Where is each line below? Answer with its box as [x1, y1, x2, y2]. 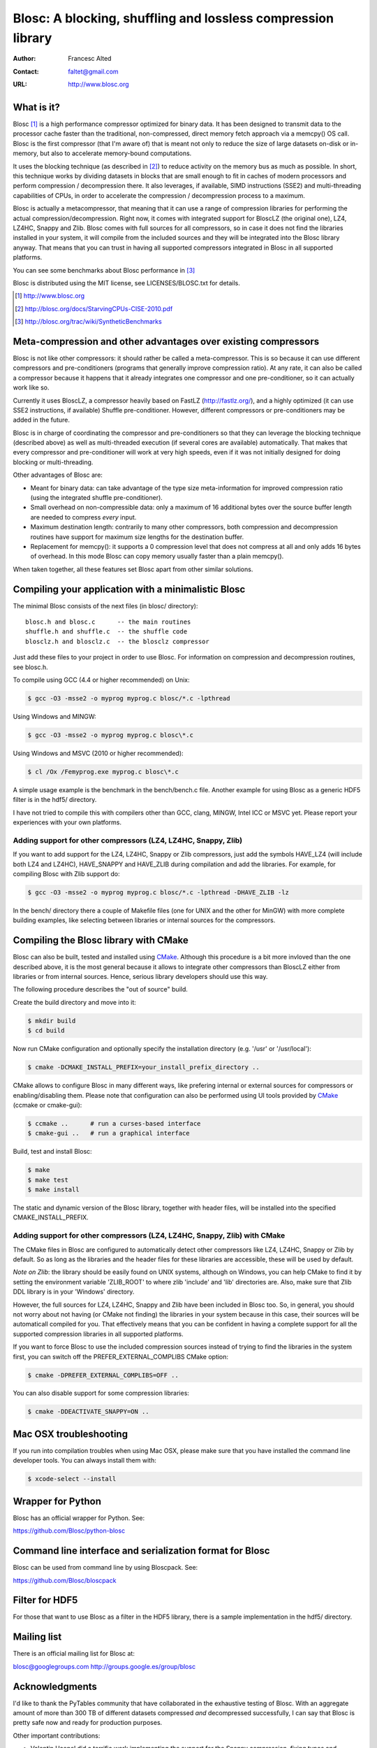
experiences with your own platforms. [13, 818, 122, 826]
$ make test [27, 1175, 69, 1184]
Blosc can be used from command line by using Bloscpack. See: [13, 1563, 198, 1572]
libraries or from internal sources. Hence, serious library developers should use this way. [13, 973, 268, 981]
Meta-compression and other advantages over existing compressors [13, 336, 320, 348]
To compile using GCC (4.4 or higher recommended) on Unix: [13, 675, 190, 685]
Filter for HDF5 [13, 1594, 78, 1606]
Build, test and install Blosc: [13, 1147, 92, 1156]
